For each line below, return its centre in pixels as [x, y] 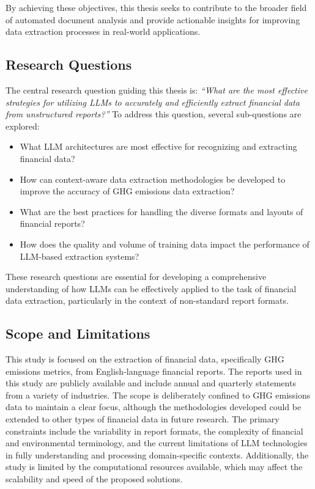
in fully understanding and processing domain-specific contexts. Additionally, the [157, 454]
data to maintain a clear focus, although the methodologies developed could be [154, 407]
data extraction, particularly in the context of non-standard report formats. [147, 300]
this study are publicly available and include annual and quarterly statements [151, 383]
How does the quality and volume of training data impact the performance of [165, 244]
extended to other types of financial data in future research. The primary [143, 419]
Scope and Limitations [78, 333]
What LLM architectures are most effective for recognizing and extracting [158, 146]
